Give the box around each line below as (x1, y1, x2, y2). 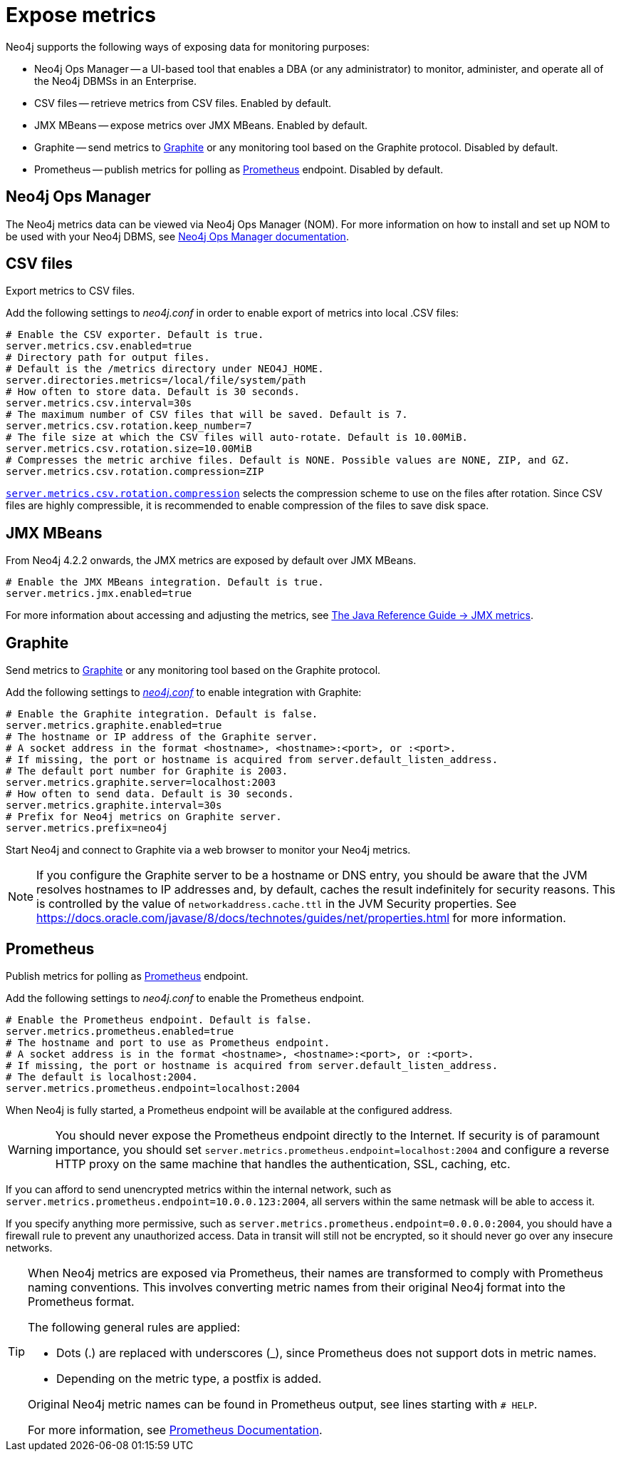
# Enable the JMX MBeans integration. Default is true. (6, 576, 324, 588)
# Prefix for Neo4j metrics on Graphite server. (6, 811, 282, 823)
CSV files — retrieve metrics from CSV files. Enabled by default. (34, 96, 332, 109)
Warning (8, 1142, 53, 1157)
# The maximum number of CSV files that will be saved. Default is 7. (6, 409, 408, 421)
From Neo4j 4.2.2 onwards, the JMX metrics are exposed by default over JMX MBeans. (6, 554, 417, 567)
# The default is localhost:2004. (6, 1070, 198, 1083)
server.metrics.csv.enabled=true (6, 340, 192, 352)
